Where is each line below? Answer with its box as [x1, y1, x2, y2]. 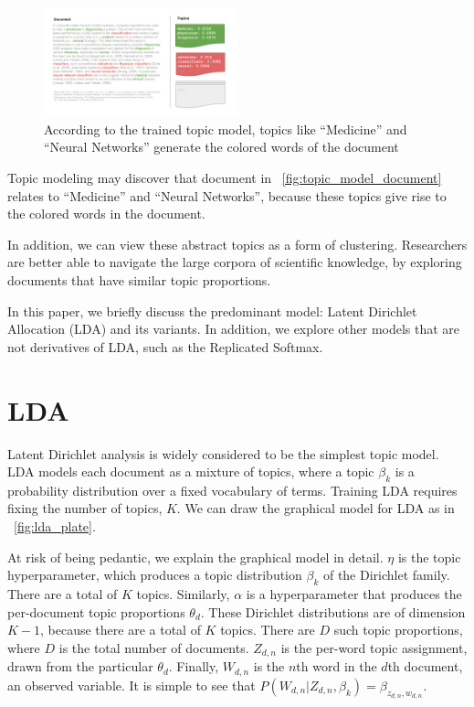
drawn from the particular [7, 657, 153, 676]
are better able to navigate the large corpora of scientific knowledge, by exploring [7, 252, 462, 272]
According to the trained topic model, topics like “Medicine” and [44, 119, 407, 138]
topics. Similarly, [136, 584, 230, 604]
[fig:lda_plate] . [14, 517, 96, 536]
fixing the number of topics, [7, 498, 163, 518]
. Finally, [168, 657, 219, 676]
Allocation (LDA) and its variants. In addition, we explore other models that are [7, 319, 460, 338]
